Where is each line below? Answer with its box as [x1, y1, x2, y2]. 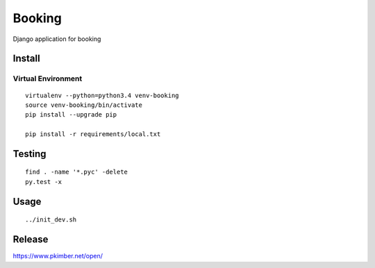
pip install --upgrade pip [25, 111, 117, 119]
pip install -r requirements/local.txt [25, 131, 161, 138]
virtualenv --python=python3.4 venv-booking [25, 91, 180, 99]
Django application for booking [12, 35, 101, 43]
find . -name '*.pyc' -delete [25, 168, 128, 176]
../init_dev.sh [25, 216, 77, 224]
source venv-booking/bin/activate [25, 101, 142, 109]
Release [12, 233, 49, 246]
